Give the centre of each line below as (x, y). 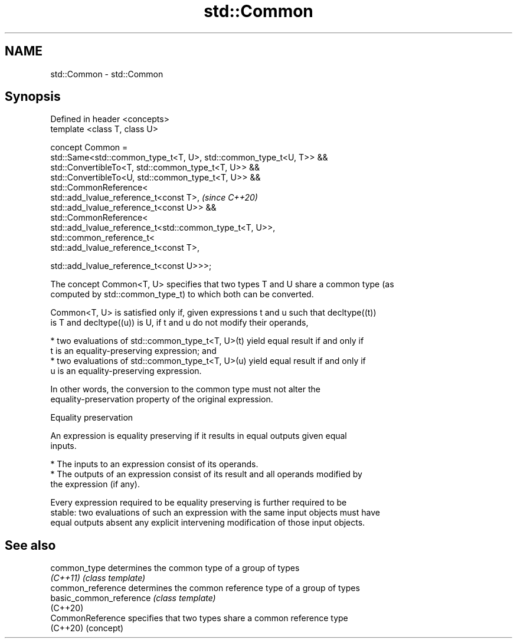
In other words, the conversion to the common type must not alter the (185, 389)
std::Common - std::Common (107, 74)
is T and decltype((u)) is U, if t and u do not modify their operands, (179, 323)
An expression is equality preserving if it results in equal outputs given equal (199, 436)
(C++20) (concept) (87, 628)
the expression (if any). (95, 484)
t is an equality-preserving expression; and (133, 351)
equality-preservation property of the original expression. (162, 399)
